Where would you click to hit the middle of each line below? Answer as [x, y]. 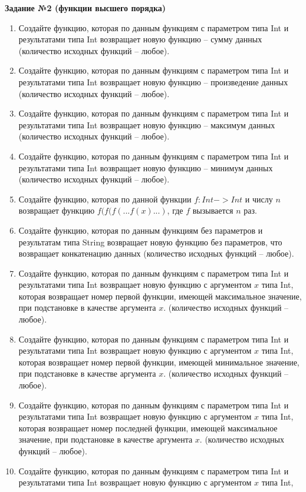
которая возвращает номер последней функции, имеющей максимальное [148, 428]
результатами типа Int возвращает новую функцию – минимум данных [146, 167]
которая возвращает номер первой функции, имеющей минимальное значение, [159, 362]
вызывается [213, 210]
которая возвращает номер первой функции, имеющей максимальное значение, [160, 296]
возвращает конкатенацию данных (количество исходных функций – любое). [156, 253]
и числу [259, 199]
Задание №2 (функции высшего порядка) [85, 8]
